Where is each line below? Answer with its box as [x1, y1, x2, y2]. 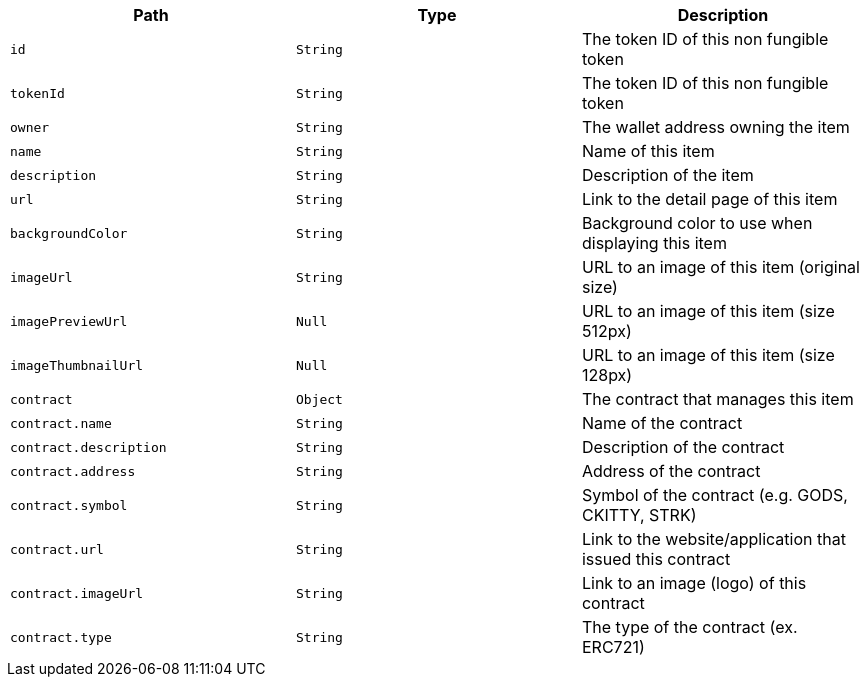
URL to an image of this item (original [581, 257, 860, 277]
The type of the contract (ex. [581, 617, 798, 637]
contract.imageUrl [10, 585, 144, 601]
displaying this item [581, 233, 727, 253]
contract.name [10, 415, 112, 431]
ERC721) [581, 637, 645, 657]
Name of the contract [581, 413, 743, 433]
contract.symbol [10, 497, 128, 513]
